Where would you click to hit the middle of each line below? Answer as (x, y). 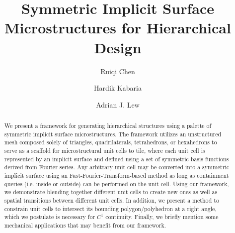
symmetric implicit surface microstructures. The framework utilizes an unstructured (113, 134)
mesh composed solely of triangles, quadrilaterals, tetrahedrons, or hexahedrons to (111, 142)
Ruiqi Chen (118, 71)
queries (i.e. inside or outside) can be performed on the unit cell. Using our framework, (117, 183)
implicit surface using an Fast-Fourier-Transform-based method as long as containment (117, 175)
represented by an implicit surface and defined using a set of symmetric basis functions (117, 159)
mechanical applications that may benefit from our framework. (85, 225)
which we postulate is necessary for (50, 217)
